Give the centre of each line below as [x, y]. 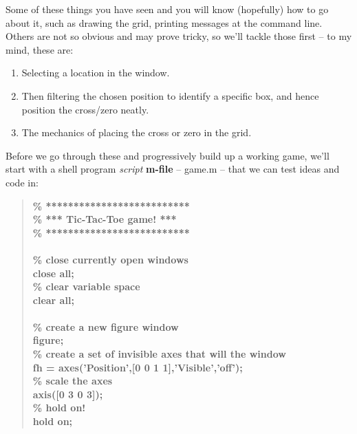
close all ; [53, 273]
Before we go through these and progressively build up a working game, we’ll [167, 155]
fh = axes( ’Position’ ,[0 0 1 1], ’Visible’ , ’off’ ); [138, 367]
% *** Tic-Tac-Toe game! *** [105, 219]
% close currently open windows [110, 259]
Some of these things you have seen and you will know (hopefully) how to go [167, 9]
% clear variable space [86, 286]
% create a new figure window [106, 326]
